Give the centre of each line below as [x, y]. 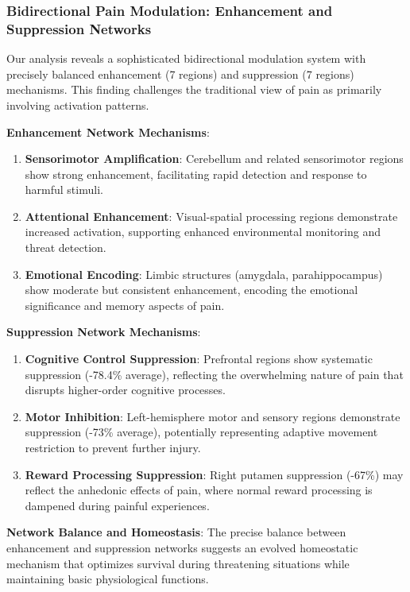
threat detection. [66, 248]
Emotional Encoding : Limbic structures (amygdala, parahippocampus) [204, 274]
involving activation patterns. [78, 104]
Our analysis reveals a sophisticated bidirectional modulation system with [186, 58]
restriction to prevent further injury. [113, 448]
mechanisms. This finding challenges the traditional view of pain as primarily [194, 89]
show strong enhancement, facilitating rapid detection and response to [196, 174]
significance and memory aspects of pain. [125, 305]
